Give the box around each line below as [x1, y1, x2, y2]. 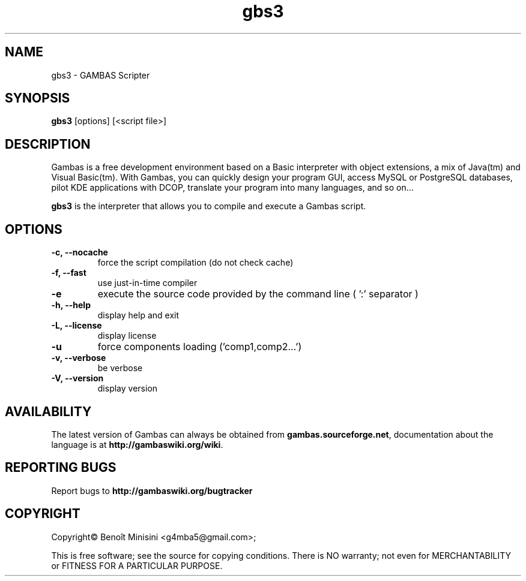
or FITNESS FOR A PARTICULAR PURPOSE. [51, 560, 223, 571]
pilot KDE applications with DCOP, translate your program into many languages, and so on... [51, 182, 414, 193]
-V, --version [51, 373, 104, 384]
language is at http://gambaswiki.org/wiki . [51, 439, 223, 450]
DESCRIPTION [5, 136, 91, 152]
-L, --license [51, 320, 102, 331]
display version [97, 383, 158, 394]
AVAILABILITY [5, 404, 92, 419]
